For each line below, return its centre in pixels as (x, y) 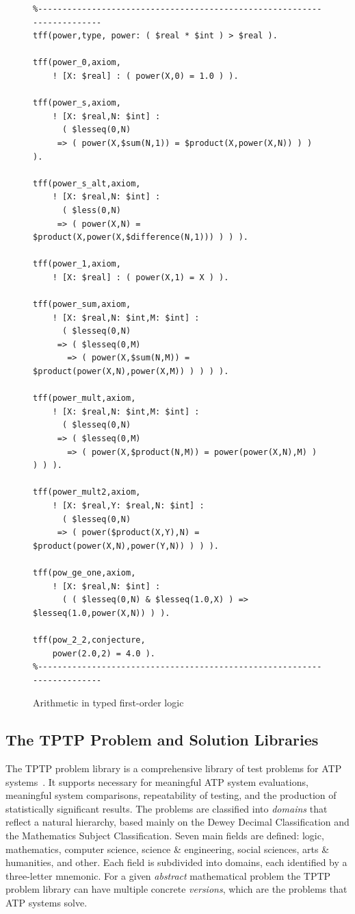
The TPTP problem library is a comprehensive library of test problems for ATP (174, 768)
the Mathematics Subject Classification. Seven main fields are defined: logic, (165, 836)
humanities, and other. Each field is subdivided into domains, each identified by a (176, 862)
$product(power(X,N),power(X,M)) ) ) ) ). (131, 372)
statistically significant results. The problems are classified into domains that (167, 808)
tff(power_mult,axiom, (84, 398)
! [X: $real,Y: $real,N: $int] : (128, 505)
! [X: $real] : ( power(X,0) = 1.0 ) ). (145, 76)
